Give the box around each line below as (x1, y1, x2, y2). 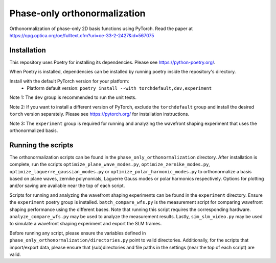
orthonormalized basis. (9, 127, 58, 134)
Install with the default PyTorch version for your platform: (9, 78, 130, 84)
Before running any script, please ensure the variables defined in (9, 230, 146, 236)
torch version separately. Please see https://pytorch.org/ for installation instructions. (9, 111, 190, 117)
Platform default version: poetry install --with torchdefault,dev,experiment (27, 85, 212, 91)
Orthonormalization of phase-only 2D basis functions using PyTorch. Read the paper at (9, 25, 193, 32)
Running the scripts (9, 141, 74, 149)
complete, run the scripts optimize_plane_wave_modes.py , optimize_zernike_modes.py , (9, 161, 211, 168)
